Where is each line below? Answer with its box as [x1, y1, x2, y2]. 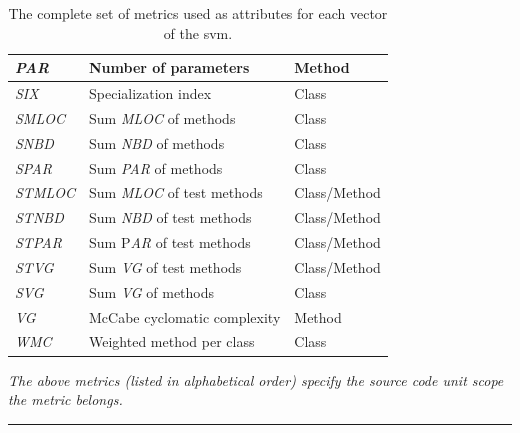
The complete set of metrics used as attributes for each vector [8, 3, 388, 23]
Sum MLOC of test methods [89, 182, 263, 203]
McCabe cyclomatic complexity [89, 306, 281, 327]
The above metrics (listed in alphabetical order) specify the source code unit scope [8, 369, 504, 390]
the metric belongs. [8, 389, 123, 410]
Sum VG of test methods [89, 256, 242, 277]
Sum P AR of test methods [89, 232, 251, 253]
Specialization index [89, 83, 212, 104]
